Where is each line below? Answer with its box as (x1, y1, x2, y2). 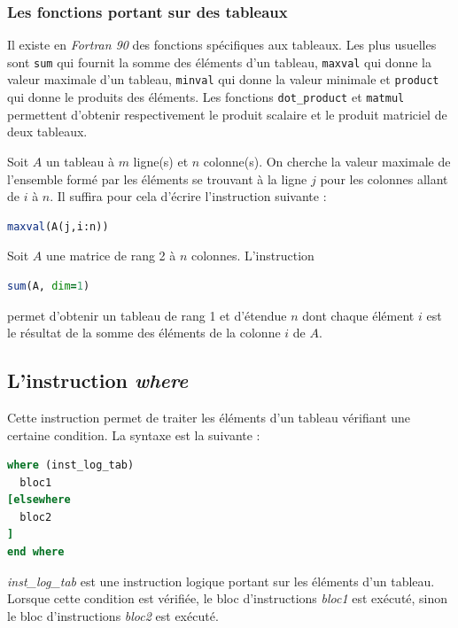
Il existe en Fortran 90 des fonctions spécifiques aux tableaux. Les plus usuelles (7, 35, 437, 54)
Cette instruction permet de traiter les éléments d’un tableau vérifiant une (7, 407, 411, 426)
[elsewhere (7, 493, 71, 507)
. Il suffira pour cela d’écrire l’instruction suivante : (50, 187, 327, 205)
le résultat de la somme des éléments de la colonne (7, 323, 281, 342)
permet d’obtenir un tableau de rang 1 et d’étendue (7, 306, 287, 324)
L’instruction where (7, 367, 189, 394)
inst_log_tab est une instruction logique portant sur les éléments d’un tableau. (7, 571, 435, 590)
